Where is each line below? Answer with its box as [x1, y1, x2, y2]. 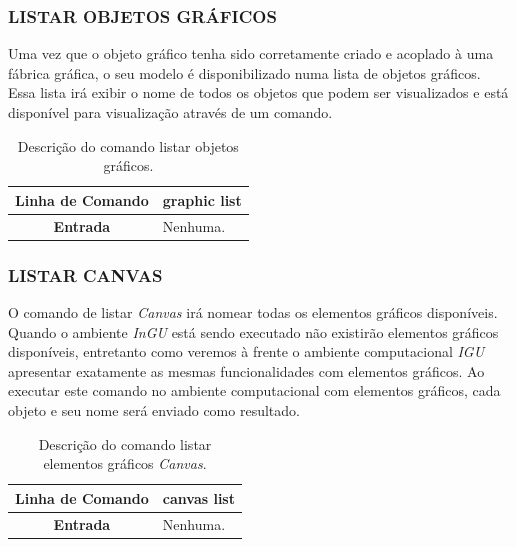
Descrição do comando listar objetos [17, 135, 239, 156]
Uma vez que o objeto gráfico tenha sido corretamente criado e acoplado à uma [8, 43, 494, 64]
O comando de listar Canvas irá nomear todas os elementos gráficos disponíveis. [8, 301, 498, 322]
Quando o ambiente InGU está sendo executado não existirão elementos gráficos [8, 321, 499, 342]
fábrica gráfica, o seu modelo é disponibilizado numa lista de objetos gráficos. [8, 62, 481, 83]
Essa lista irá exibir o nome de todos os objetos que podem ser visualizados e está [8, 82, 509, 103]
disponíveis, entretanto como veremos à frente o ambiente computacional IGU [8, 341, 485, 362]
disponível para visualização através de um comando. [8, 102, 333, 122]
